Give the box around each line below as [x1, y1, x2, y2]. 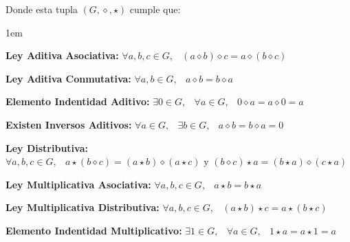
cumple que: [129, 2, 181, 16]
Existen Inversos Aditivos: [6, 117, 132, 131]
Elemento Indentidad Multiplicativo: [6, 223, 182, 237]
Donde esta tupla [6, 2, 78, 16]
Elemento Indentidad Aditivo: [6, 94, 150, 109]
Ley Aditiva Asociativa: [6, 48, 119, 63]
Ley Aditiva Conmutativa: [6, 71, 131, 85]
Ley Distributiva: [6, 140, 88, 155]
